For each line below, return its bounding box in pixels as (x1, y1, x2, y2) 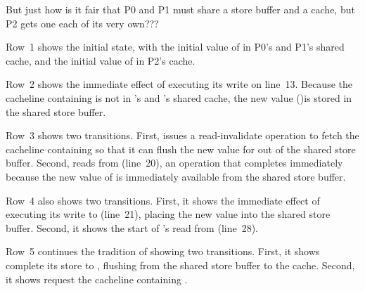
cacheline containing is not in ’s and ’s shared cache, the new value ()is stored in (6, 90, 352, 105)
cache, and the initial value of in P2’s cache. (6, 53, 196, 67)
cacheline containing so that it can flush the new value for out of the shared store (6, 141, 356, 156)
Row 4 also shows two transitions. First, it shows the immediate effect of (6, 193, 320, 207)
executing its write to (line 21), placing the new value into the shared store (6, 207, 331, 221)
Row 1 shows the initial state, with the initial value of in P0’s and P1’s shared (6, 39, 345, 54)
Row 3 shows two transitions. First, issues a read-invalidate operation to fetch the (6, 128, 359, 143)
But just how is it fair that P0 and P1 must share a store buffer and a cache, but (6, 2, 355, 16)
